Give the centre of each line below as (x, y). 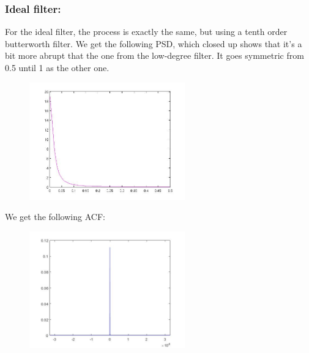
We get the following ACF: (55, 217)
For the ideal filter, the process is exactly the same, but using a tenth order (146, 32)
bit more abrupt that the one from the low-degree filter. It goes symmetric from (154, 55)
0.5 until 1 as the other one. (57, 67)
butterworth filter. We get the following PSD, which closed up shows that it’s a (154, 43)
